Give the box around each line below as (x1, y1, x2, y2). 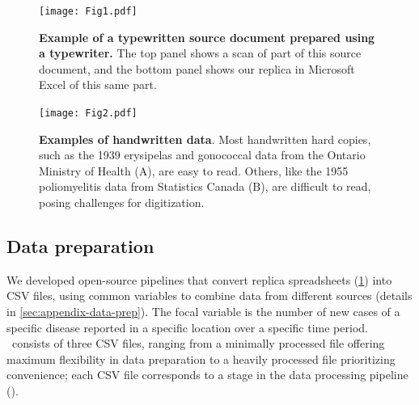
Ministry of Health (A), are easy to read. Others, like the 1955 (39, 162, 349, 179)
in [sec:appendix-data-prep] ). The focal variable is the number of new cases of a (6, 303, 400, 320)
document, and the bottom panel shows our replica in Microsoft (39, 60, 355, 77)
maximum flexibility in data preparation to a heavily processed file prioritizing (6, 350, 396, 367)
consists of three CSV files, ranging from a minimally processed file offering (11, 335, 385, 352)
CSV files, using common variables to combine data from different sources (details (6, 287, 413, 304)
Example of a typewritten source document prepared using (39, 28, 375, 45)
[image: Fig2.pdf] (39, 108, 138, 120)
